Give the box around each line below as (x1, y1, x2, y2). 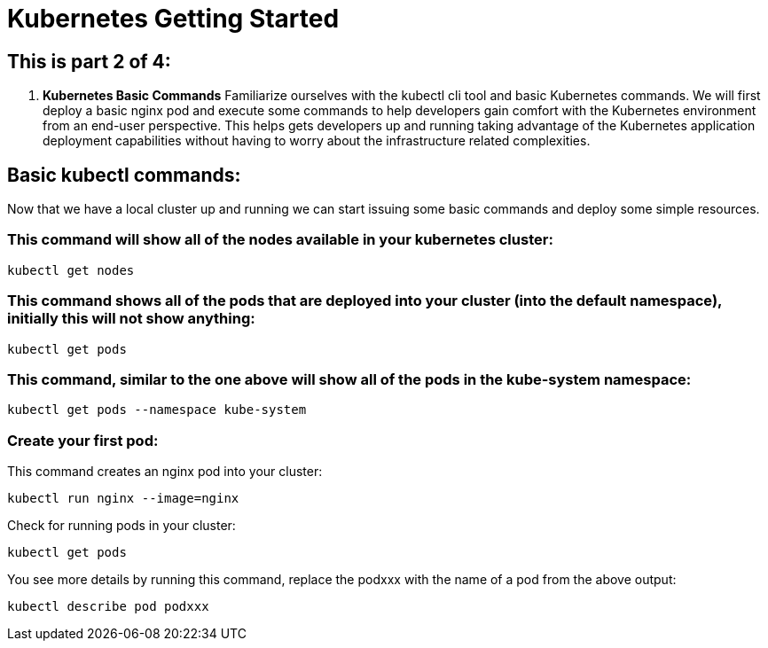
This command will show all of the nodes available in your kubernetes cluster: (7, 230, 553, 249)
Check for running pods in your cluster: (7, 518, 236, 534)
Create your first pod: (7, 431, 159, 449)
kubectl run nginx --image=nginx (7, 491, 239, 506)
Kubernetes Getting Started (7, 4, 340, 34)
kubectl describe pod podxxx (7, 599, 209, 614)
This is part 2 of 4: (7, 50, 171, 73)
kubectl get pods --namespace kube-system (7, 402, 307, 418)
